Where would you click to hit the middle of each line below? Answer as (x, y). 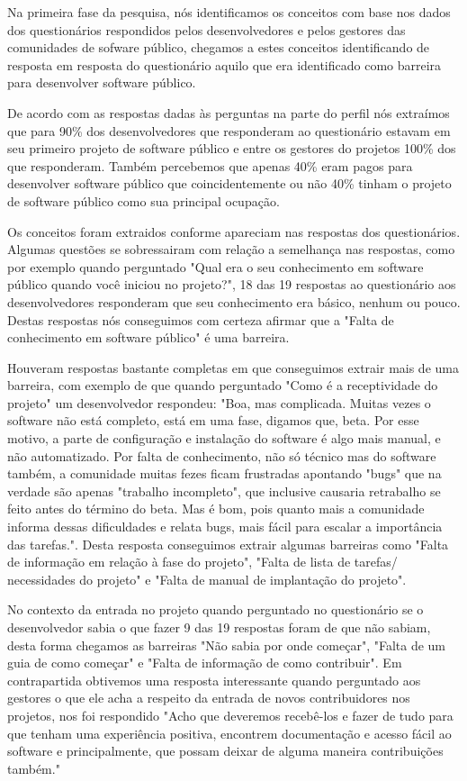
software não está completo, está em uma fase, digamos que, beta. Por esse (213, 420)
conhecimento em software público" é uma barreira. (148, 337)
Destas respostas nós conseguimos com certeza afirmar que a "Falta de (201, 319)
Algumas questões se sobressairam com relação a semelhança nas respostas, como (231, 249)
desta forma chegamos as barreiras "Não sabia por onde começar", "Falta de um (227, 645)
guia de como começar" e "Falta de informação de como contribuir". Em (205, 663)
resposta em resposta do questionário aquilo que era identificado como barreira (225, 64)
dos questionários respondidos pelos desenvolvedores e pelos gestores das (207, 29)
